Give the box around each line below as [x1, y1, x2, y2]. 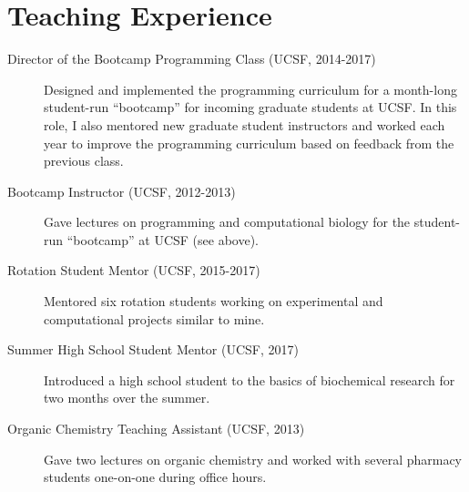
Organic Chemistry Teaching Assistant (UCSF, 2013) [7, 419, 305, 438]
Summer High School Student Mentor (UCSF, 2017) [7, 340, 299, 359]
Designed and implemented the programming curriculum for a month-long [44, 79, 457, 98]
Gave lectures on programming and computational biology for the [44, 212, 411, 231]
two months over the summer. [44, 388, 210, 407]
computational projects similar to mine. [44, 309, 265, 328]
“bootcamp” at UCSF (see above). [66, 230, 259, 249]
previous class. [44, 151, 124, 170]
